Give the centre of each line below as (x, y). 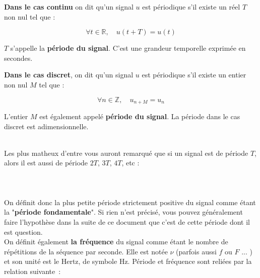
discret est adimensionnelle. (46, 126)
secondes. (18, 58)
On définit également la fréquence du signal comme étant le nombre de (116, 242)
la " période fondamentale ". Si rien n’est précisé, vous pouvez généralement (123, 212)
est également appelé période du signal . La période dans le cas (140, 116)
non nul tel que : (30, 16)
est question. (23, 231)
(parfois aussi (196, 251)
